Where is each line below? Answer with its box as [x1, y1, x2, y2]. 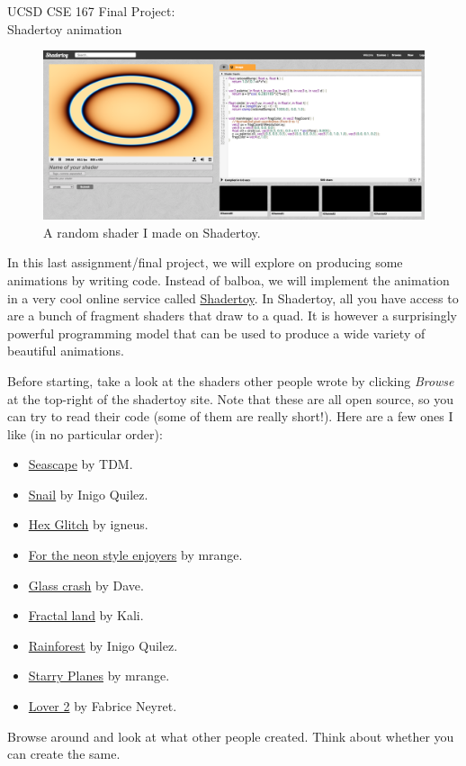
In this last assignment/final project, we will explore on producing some [7, 253, 403, 272]
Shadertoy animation [7, 19, 122, 38]
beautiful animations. [7, 341, 125, 360]
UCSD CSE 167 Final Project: [7, 2, 175, 20]
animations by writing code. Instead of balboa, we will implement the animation [7, 270, 450, 289]
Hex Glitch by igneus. [28, 515, 148, 534]
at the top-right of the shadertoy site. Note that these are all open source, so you [7, 389, 453, 408]
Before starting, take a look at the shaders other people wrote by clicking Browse [7, 371, 454, 390]
